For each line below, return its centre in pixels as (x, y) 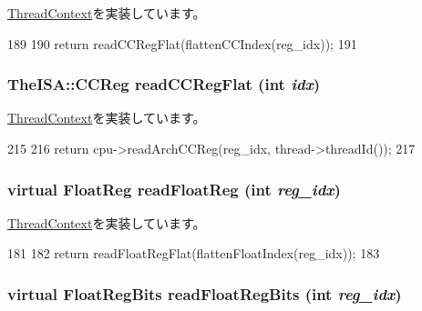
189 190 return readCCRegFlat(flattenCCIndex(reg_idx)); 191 (182, 43)
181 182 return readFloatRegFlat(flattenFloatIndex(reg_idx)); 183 (194, 253)
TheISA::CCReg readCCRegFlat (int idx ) (164, 84)
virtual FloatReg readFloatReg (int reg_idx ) (174, 189)
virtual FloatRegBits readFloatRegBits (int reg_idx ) (205, 293)
